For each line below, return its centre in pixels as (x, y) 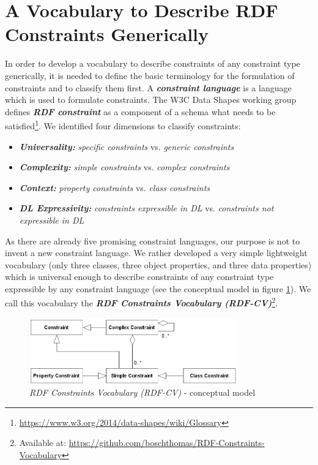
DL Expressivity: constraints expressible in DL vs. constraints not (146, 208)
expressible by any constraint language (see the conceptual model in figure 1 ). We (158, 288)
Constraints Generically (107, 34)
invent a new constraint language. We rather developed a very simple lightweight (156, 253)
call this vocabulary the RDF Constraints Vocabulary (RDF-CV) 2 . (142, 302)
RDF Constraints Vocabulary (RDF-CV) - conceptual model (142, 392)
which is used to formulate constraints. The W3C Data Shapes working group (151, 100)
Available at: (43, 443)
